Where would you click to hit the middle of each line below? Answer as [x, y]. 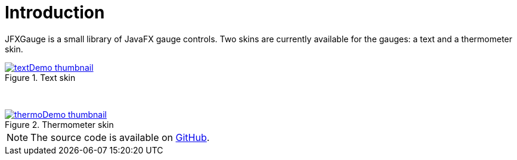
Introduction [55, 12]
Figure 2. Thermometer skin [59, 124]
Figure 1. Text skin [40, 77]
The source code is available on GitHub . [120, 137]
